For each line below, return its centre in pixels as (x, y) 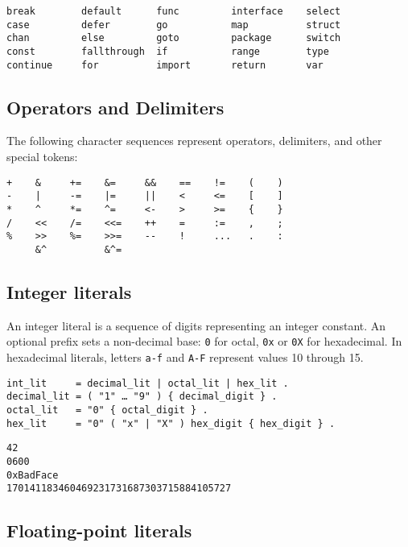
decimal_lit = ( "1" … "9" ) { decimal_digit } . (142, 397)
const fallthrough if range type (168, 51)
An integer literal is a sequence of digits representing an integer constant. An (196, 325)
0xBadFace (33, 475)
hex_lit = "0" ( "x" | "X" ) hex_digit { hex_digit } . (171, 423)
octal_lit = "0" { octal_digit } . (107, 410)
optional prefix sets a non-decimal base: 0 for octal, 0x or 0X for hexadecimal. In (204, 341)
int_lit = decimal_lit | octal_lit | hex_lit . (148, 383)
